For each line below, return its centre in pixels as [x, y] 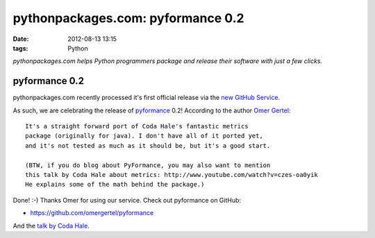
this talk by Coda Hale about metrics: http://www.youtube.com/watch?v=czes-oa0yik [172, 175]
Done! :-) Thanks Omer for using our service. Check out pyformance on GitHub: [127, 200]
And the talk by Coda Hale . [51, 226]
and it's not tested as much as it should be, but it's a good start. [148, 145]
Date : [21, 39]
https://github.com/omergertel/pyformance [92, 213]
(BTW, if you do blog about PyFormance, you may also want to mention [148, 165]
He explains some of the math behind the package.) [115, 185]
